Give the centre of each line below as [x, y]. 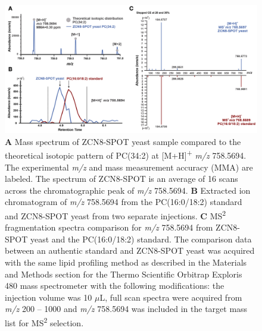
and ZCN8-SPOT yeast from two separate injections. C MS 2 [116, 215]
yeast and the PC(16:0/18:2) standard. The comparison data [141, 239]
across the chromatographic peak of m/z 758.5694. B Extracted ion [128, 190]
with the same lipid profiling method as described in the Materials [126, 262]
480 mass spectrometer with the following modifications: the [115, 286]
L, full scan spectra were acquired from [171, 297]
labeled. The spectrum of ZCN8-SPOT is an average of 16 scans [121, 179]
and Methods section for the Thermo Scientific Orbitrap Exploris [124, 274]
